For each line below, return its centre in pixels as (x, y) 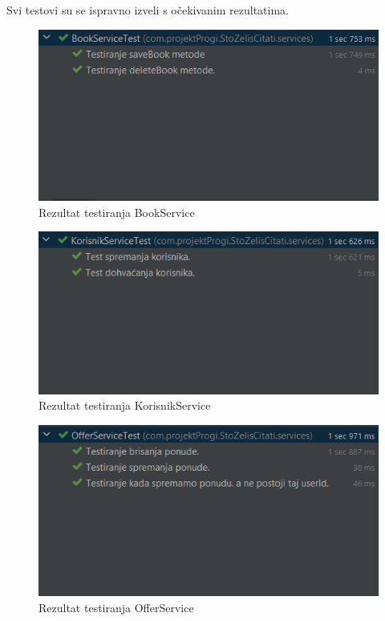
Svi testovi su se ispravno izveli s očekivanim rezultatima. (148, 10)
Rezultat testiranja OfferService (116, 607)
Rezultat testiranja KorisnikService (125, 405)
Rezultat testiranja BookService (117, 212)
